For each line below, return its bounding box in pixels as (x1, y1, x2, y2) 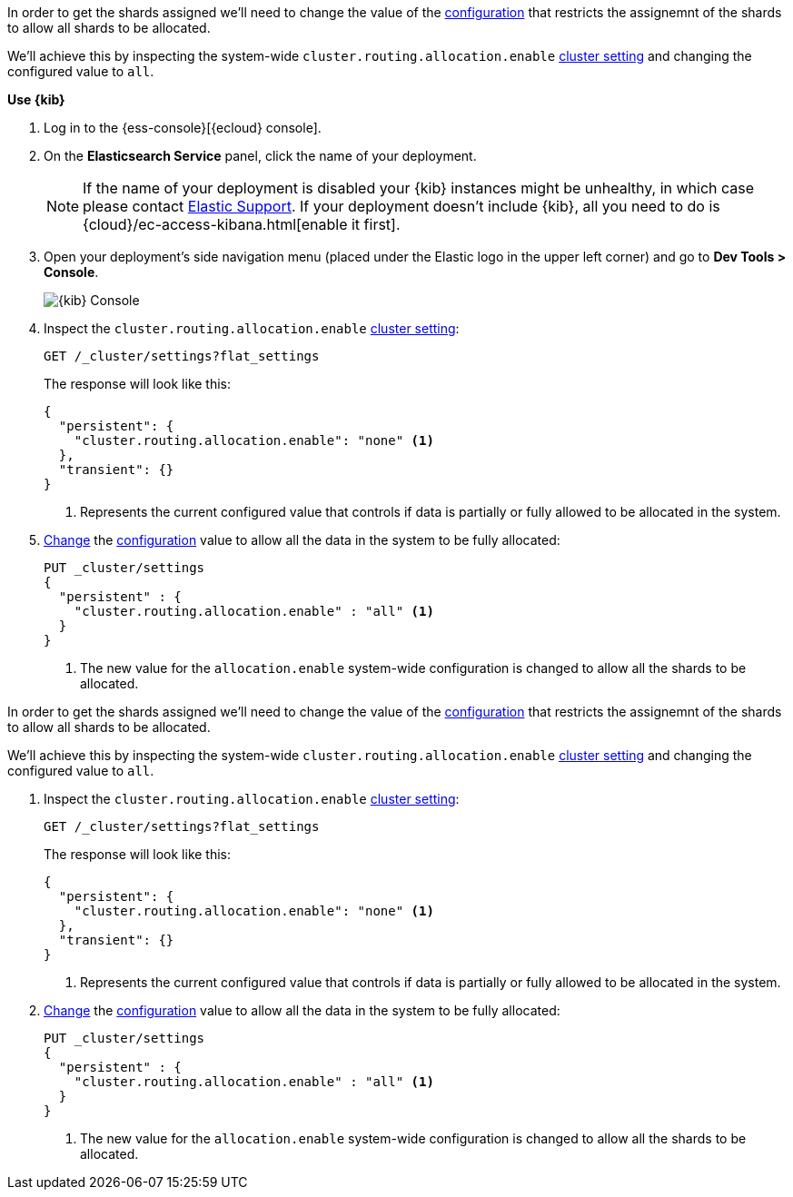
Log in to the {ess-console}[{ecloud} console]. (44, 120, 322, 135)
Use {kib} (7, 92, 65, 107)
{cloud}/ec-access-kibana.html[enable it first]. (83, 215, 401, 233)
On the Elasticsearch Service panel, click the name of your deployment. (44, 148, 477, 163)
